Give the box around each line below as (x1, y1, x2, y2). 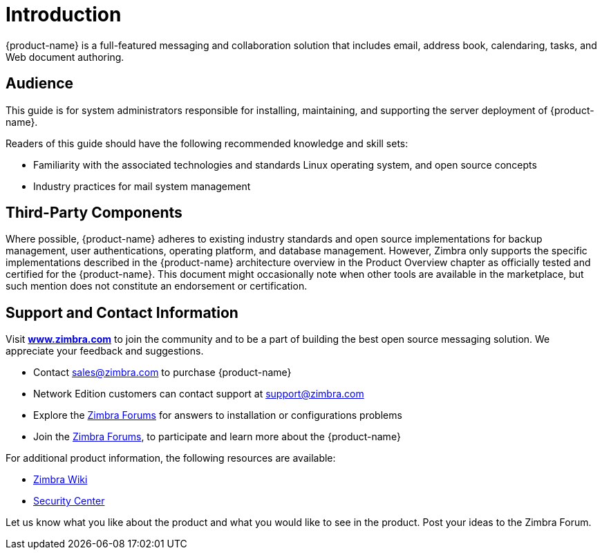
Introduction (6, 3, 122, 26)
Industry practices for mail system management (33, 180, 251, 192)
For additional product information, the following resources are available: (6, 452, 336, 464)
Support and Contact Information (6, 303, 238, 321)
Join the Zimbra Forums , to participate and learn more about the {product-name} (33, 431, 401, 443)
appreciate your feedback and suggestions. (6, 345, 204, 357)
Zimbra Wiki (33, 473, 88, 486)
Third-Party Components (6, 204, 182, 222)
